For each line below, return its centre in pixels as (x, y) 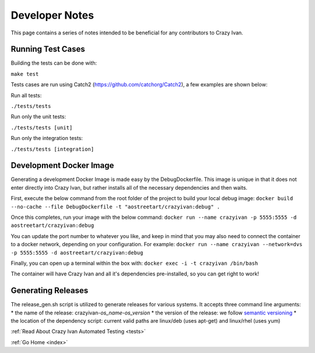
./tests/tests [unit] (42, 127)
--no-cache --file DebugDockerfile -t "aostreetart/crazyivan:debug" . (116, 207)
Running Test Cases (48, 49)
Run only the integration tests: (47, 138)
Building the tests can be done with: (54, 63)
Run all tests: (26, 95)
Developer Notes (52, 15)
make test (25, 74)
